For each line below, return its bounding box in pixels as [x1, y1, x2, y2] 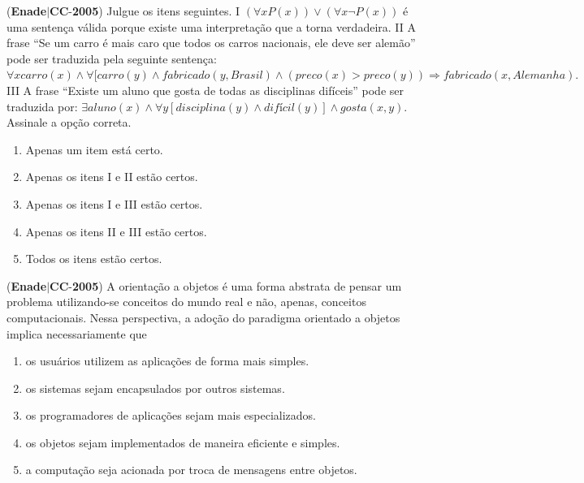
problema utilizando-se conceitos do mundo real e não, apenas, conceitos [6, 293, 366, 310]
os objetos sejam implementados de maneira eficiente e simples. [25, 433, 340, 451]
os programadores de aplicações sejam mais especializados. [25, 407, 317, 424]
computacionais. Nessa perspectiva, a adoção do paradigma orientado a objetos [6, 308, 400, 326]
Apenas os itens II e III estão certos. [25, 222, 207, 239]
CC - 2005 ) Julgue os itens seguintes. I [50, 2, 240, 19]
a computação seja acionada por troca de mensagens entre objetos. [25, 461, 357, 478]
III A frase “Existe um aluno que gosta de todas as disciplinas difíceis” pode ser [6, 81, 404, 98]
